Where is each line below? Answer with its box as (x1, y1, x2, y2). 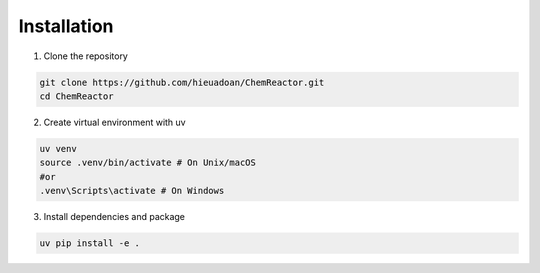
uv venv (39, 143, 77, 154)
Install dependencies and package (43, 211, 185, 223)
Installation (18, 15, 114, 37)
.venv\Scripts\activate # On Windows (39, 185, 225, 197)
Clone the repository (43, 50, 129, 62)
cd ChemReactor (39, 90, 114, 102)
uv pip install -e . (39, 238, 140, 249)
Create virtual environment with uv (43, 116, 186, 128)
